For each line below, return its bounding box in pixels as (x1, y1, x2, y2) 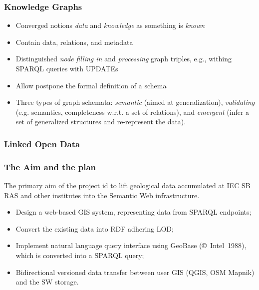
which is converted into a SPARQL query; (15, 250, 144, 260)
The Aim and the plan (4, 160, 96, 173)
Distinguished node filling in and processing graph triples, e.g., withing (15, 53, 232, 64)
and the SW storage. (15, 277, 79, 287)
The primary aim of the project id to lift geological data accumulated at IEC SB (4, 180, 251, 191)
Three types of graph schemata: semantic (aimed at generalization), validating (15, 97, 255, 107)
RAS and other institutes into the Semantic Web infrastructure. (4, 190, 200, 200)
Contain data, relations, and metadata (15, 36, 133, 47)
